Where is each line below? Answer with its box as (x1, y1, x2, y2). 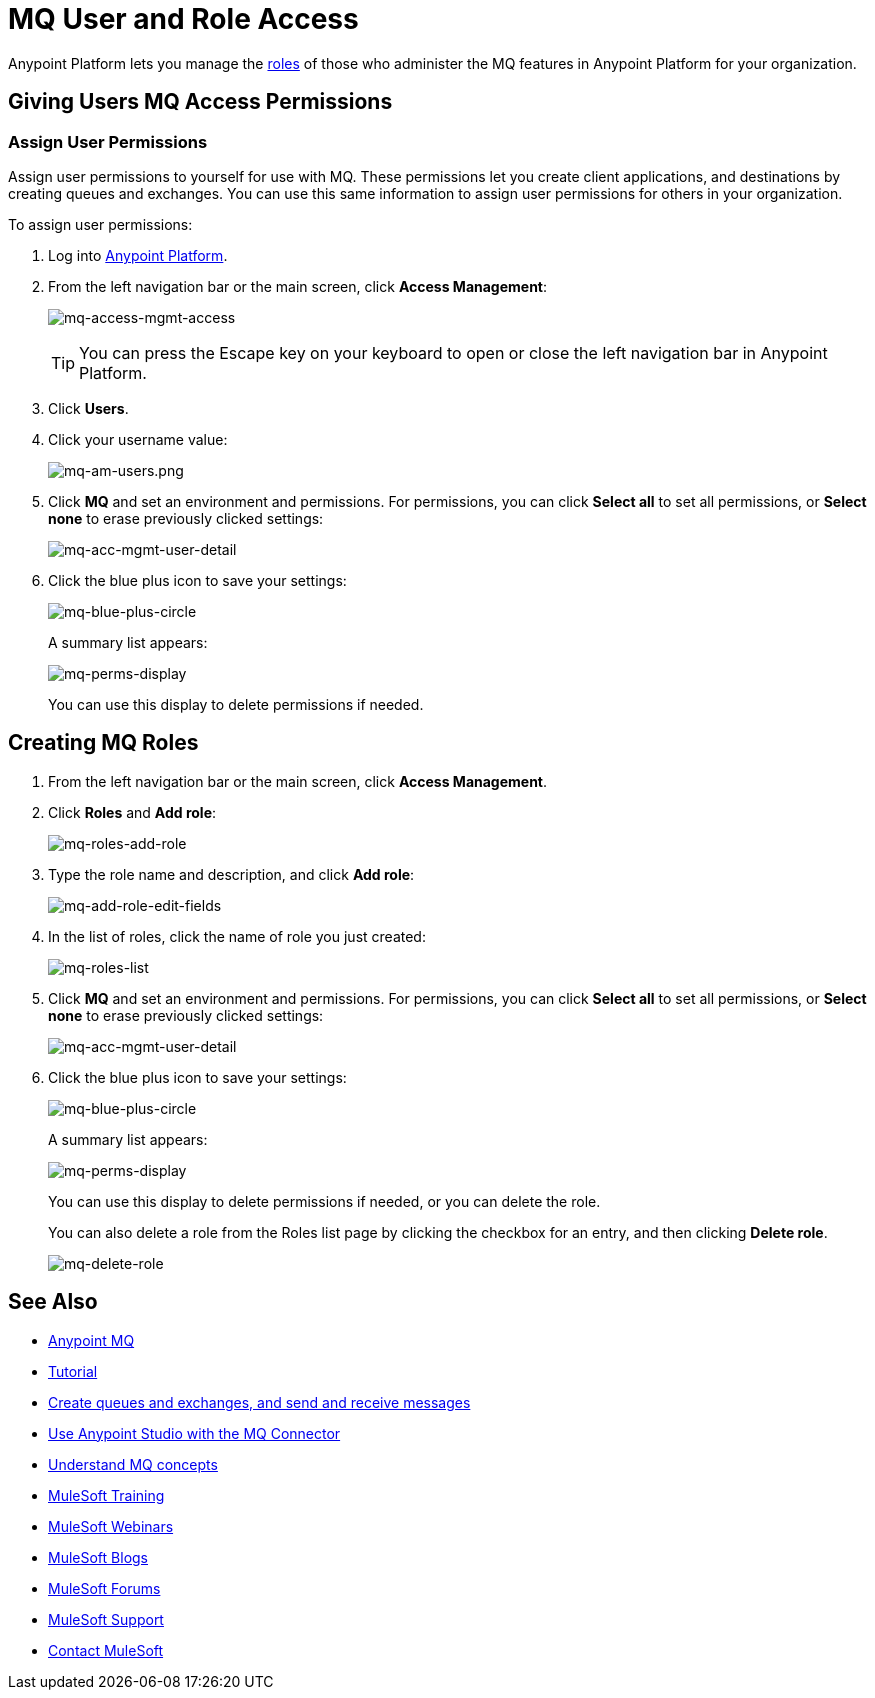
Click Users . (48, 399, 129, 417)
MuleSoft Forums (48, 1579, 161, 1597)
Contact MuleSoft (48, 1641, 164, 1659)
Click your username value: (48, 430, 228, 448)
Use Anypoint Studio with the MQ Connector (48, 1424, 341, 1442)
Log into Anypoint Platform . (48, 246, 228, 264)
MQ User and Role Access (8, 2, 359, 36)
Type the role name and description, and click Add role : (48, 865, 415, 883)
